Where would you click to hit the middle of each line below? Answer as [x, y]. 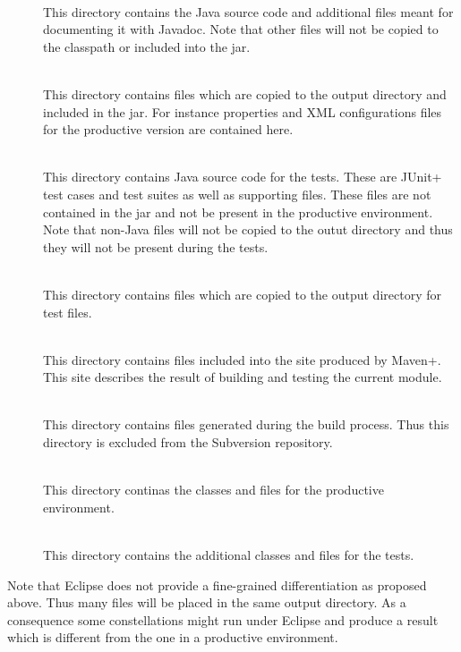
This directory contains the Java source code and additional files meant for [248, 11]
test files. [68, 312]
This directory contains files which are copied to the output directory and [245, 93]
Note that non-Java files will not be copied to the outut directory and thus [248, 229]
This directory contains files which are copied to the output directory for [242, 294]
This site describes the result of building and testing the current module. [243, 377]
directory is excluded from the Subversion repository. [188, 442]
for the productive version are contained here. [168, 129]
